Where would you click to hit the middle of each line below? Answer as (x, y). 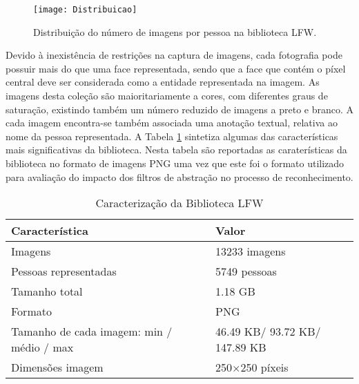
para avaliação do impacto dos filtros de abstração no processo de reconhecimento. (179, 176)
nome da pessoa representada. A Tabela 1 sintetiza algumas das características (172, 136)
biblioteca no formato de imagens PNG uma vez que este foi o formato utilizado (175, 163)
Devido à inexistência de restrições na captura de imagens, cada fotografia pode (174, 55)
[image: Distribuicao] (85, 10)
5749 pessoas (246, 271)
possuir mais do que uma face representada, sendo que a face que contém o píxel (176, 68)
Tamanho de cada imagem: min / (92, 332)
